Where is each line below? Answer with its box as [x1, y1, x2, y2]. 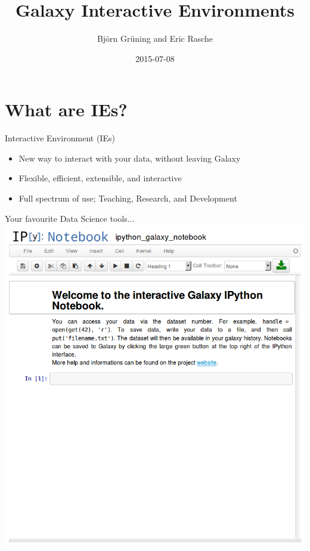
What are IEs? [5, 97, 128, 122]
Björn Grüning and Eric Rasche [97, 32, 213, 45]
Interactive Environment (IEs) [5, 132, 115, 144]
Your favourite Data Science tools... [5, 212, 135, 224]
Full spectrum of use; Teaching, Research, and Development [18, 192, 237, 205]
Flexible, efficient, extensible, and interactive [18, 172, 182, 184]
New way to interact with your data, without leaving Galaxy [18, 151, 241, 164]
